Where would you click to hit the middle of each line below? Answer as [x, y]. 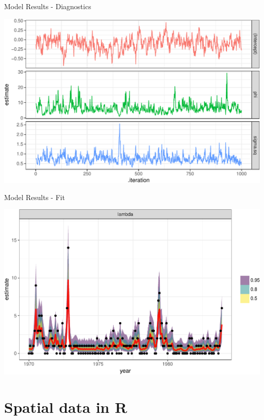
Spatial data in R [66, 407]
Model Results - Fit [35, 197]
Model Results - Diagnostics [48, 6]
